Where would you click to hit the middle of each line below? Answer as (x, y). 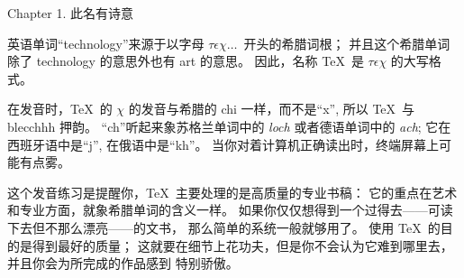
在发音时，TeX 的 (60, 109)
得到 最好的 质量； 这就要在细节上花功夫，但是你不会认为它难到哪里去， (242, 245)
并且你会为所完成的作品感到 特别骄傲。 (123, 263)
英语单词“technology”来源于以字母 (106, 43)
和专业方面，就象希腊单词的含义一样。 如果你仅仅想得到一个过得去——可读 (230, 210)
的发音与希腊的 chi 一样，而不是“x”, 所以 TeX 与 (272, 109)
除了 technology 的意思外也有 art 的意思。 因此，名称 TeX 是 (186, 61)
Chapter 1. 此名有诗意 (71, 13)
